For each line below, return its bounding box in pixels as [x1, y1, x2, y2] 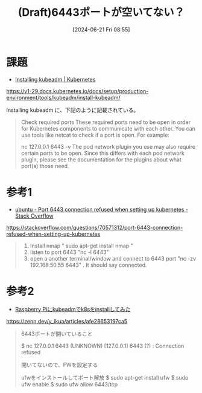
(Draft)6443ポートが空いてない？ [17, 5, 185, 19]
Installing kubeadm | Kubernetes [14, 76, 96, 83]
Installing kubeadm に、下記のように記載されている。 [6, 106, 139, 114]
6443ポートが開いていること [21, 330, 93, 337]
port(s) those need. [21, 162, 69, 169]
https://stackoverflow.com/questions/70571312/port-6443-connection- [6, 224, 183, 231]
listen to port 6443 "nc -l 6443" [30, 248, 110, 256]
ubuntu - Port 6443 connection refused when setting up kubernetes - [14, 206, 189, 213]
